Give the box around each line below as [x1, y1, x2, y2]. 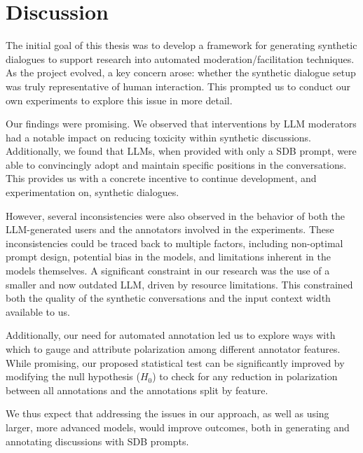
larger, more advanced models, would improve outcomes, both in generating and [6, 419, 350, 434]
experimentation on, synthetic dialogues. [6, 185, 179, 200]
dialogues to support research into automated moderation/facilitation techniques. [6, 51, 355, 66]
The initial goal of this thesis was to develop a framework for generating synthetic [6, 38, 357, 53]
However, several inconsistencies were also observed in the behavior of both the [6, 208, 345, 223]
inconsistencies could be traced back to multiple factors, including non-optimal [6, 235, 343, 250]
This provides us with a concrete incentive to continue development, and [6, 171, 317, 186]
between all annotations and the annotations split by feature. [6, 382, 268, 397]
